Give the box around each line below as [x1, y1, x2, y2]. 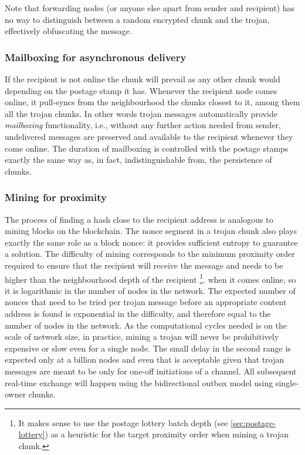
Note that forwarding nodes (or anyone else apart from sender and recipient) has [5, 2, 295, 14]
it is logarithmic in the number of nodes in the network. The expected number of [5, 284, 296, 296]
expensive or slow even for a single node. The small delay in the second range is [5, 342, 291, 354]
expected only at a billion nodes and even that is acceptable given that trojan [5, 353, 284, 366]
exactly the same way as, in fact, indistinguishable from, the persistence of [5, 153, 272, 166]
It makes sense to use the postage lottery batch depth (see [18, 416, 228, 429]
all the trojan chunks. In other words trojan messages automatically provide [5, 107, 277, 119]
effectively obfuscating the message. [5, 25, 132, 37]
